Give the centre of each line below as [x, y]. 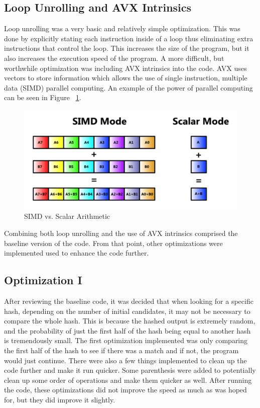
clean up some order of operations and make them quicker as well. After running [128, 380]
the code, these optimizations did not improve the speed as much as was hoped [125, 390]
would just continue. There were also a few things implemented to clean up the [125, 360]
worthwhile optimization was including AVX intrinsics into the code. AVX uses [125, 68]
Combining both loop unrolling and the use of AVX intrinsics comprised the [121, 233]
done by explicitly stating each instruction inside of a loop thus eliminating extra [129, 38]
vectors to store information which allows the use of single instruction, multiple [126, 78]
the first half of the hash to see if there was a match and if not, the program [121, 350]
